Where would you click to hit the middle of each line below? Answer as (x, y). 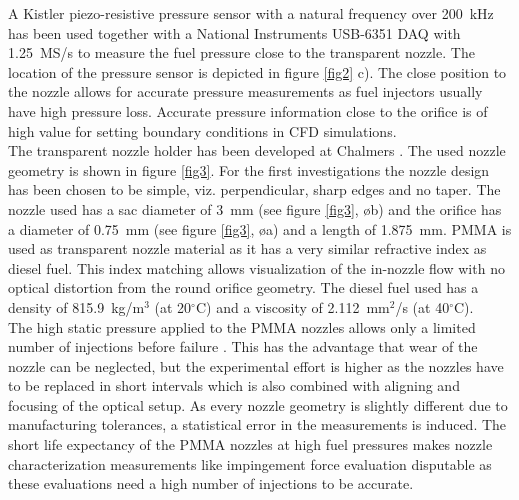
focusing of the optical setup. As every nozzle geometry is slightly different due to (258, 404)
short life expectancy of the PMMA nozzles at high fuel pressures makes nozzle (250, 444)
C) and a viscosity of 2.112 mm (292, 306)
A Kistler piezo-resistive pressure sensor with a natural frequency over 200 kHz (251, 13)
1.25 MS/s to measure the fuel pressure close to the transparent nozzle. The (241, 52)
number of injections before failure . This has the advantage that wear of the (243, 346)
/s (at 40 (422, 306)
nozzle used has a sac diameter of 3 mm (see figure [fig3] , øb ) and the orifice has (255, 208)
